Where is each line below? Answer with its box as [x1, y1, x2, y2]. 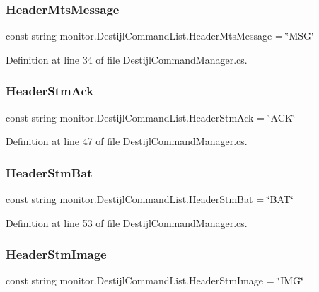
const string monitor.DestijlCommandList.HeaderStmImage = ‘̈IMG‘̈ [6, 273, 303, 288]
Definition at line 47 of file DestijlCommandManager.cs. [6, 134, 248, 148]
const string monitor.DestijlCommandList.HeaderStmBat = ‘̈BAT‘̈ [6, 192, 294, 206]
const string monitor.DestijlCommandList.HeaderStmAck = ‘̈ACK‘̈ [6, 110, 296, 124]
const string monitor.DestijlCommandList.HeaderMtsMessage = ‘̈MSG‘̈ [6, 28, 314, 43]
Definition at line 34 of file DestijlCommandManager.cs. [6, 52, 248, 66]
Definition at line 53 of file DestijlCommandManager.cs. [6, 215, 248, 230]
